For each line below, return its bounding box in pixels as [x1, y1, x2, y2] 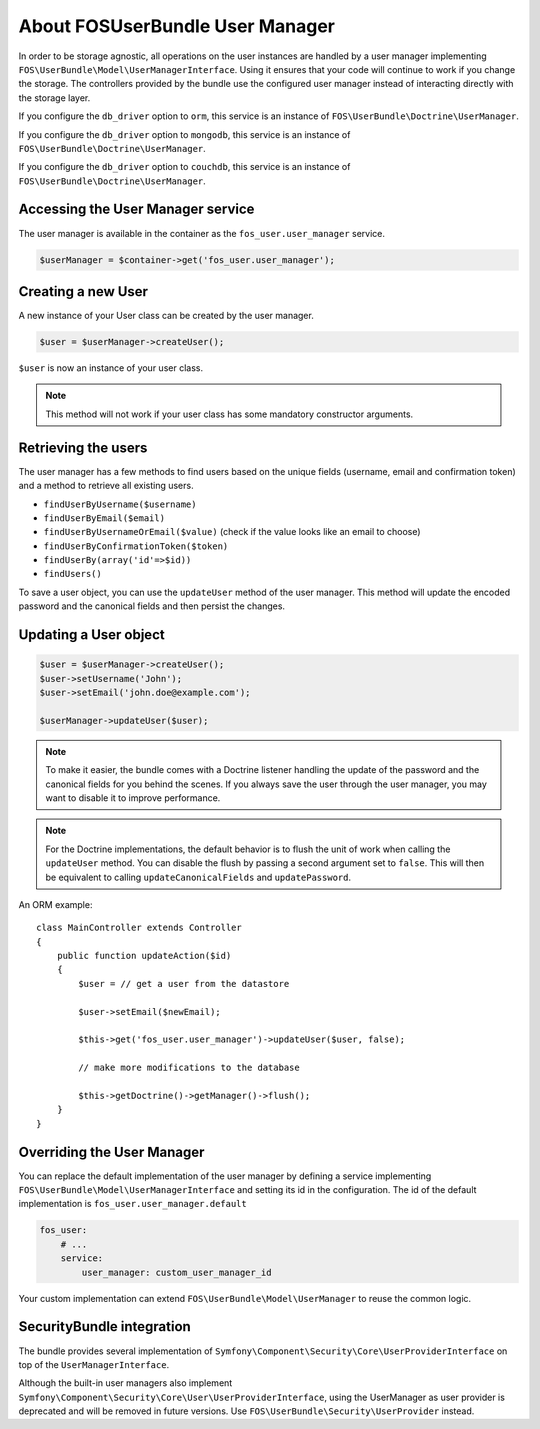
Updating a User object [18, 626, 165, 644]
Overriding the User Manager [18, 1143, 205, 1160]
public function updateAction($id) [56, 950, 232, 962]
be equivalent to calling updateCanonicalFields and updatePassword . [45, 871, 352, 883]
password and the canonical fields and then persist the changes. [18, 600, 285, 612]
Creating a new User [18, 283, 149, 300]
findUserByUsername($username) [43, 498, 197, 510]
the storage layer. [18, 91, 91, 104]
